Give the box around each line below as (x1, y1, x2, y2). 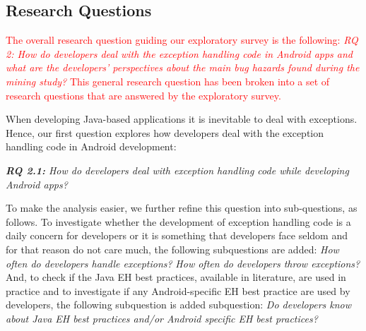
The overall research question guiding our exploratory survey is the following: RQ (6, 32, 358, 47)
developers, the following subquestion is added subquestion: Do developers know (6, 297, 352, 312)
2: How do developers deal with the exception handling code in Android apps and (6, 46, 353, 61)
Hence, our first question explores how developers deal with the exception (6, 125, 324, 140)
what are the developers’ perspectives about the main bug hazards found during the (6, 60, 360, 75)
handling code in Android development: (6, 139, 177, 154)
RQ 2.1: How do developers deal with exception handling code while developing (6, 162, 349, 177)
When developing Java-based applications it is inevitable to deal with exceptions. (6, 112, 358, 126)
